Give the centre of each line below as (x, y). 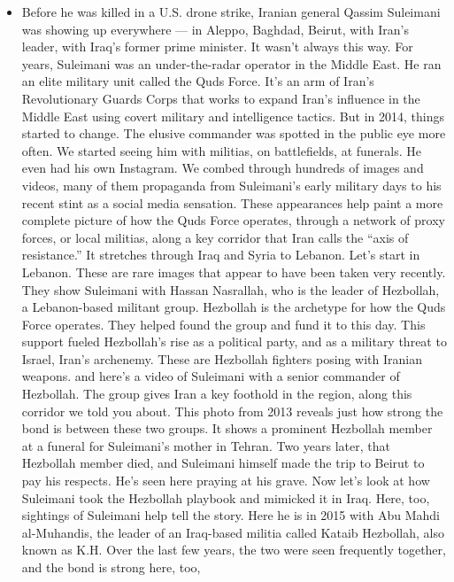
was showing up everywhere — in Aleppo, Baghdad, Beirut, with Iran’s (215, 29)
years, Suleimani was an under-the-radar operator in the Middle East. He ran (231, 63)
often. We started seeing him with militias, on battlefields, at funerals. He (221, 150)
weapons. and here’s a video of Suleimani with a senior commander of (211, 376)
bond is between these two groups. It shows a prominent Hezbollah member (227, 428)
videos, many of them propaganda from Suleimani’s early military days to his (231, 185)
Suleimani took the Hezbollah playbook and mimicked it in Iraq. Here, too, (226, 497)
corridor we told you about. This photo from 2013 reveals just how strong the (232, 411)
